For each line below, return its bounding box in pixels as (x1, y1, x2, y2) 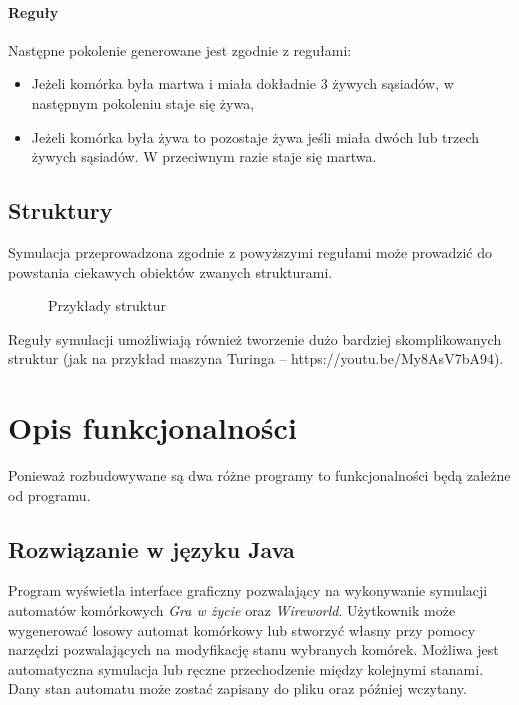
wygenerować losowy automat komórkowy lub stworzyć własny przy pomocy (8, 619, 476, 640)
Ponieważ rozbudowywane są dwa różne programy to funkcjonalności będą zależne (8, 465, 511, 486)
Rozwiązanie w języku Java (8, 533, 295, 564)
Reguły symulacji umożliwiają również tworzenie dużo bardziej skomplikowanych (8, 328, 502, 349)
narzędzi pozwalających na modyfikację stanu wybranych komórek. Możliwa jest (8, 639, 499, 660)
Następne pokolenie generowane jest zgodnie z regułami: (8, 39, 352, 60)
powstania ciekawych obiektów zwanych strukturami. (8, 261, 333, 282)
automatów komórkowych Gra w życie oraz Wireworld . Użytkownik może (8, 600, 456, 621)
